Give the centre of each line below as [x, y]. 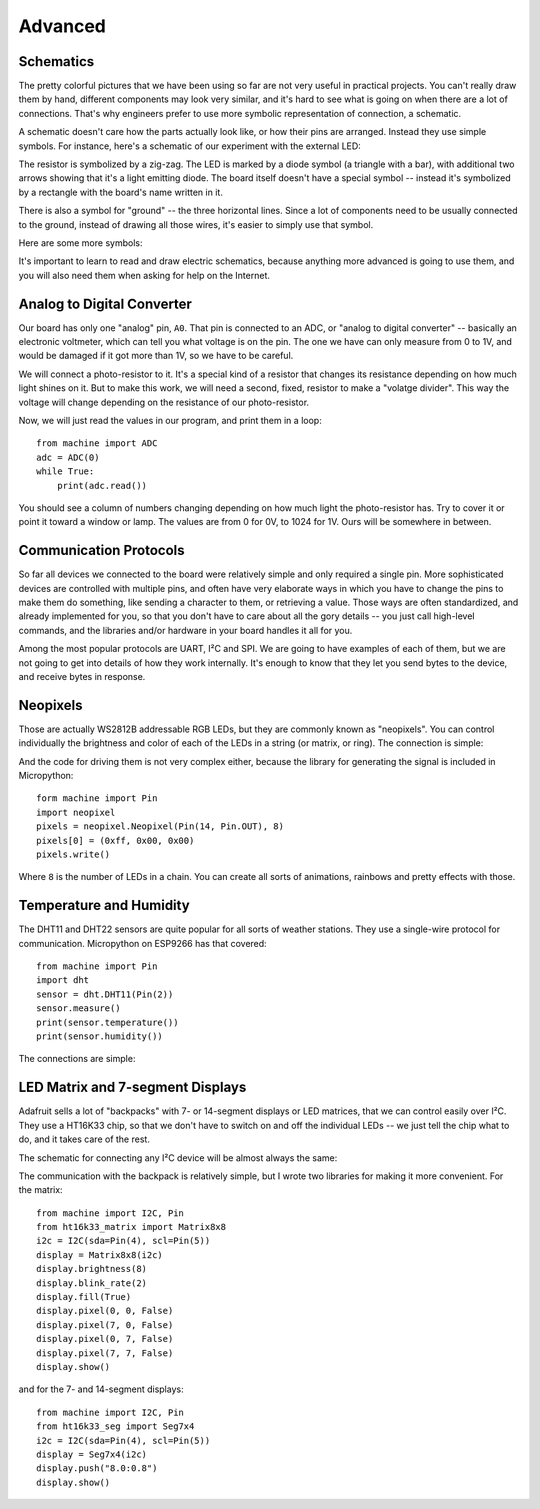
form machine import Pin [97, 798]
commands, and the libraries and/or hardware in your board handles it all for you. [185, 630]
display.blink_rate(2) [92, 1283]
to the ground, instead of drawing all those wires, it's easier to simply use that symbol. [196, 224]
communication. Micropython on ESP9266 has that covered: [142, 943]
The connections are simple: [77, 1059]
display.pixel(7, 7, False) [105, 1353]
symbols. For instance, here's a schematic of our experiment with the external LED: [190, 146]
